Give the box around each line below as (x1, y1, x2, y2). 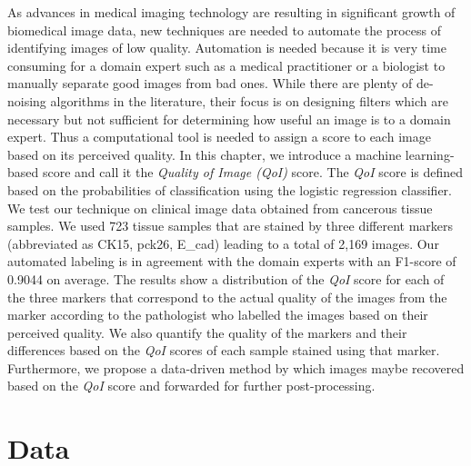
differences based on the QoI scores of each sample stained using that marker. (7, 341, 440, 360)
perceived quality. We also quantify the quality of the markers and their (7, 322, 407, 342)
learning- (405, 144, 455, 164)
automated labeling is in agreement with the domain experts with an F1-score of (7, 252, 456, 271)
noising (7, 91, 46, 110)
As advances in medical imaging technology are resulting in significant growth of (7, 3, 456, 21)
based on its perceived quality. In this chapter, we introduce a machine (7, 144, 402, 164)
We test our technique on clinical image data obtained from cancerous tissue (7, 198, 433, 217)
